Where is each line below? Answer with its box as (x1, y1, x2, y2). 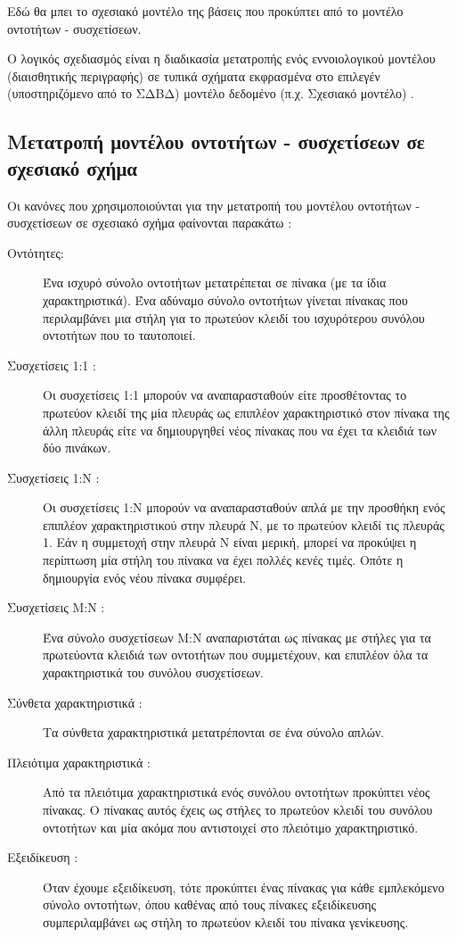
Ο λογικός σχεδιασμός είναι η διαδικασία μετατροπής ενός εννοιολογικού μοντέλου (7, 49, 436, 68)
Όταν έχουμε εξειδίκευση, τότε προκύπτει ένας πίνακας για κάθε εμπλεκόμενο (43, 877, 445, 896)
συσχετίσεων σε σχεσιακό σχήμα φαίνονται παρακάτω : (7, 213, 292, 232)
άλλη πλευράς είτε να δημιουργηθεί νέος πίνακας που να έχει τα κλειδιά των (43, 420, 437, 439)
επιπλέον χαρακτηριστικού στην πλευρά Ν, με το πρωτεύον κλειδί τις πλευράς (43, 515, 445, 534)
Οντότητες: (7, 243, 64, 261)
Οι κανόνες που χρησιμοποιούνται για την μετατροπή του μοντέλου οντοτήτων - (7, 195, 420, 214)
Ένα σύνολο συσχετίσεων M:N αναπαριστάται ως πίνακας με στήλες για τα (43, 627, 431, 646)
